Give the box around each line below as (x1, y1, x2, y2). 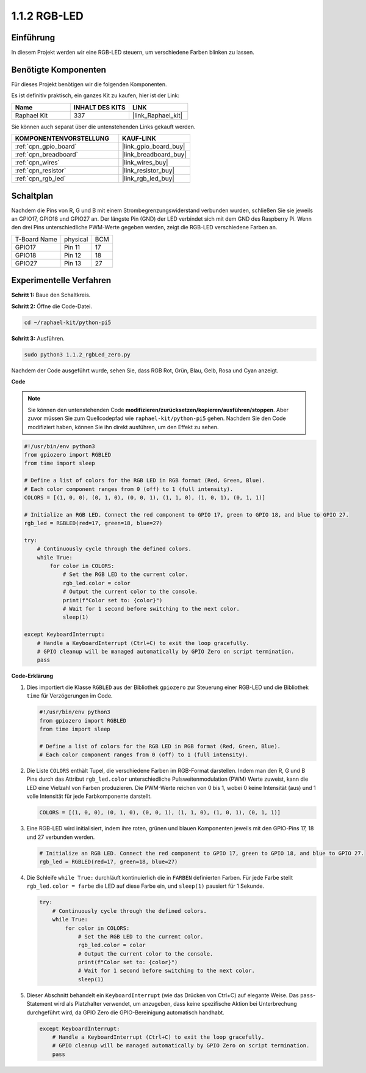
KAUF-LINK (122, 135, 157, 143)
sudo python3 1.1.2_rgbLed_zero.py (24, 351, 131, 358)
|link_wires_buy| (122, 158, 168, 167)
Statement (26, 1000, 53, 1008)
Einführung (11, 32, 55, 43)
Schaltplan (11, 190, 54, 201)
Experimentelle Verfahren (11, 275, 112, 286)
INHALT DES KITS (73, 103, 126, 111)
